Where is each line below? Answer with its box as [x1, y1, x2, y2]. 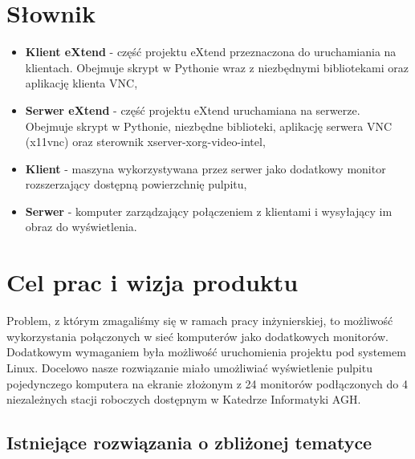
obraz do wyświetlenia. [25, 218, 137, 235]
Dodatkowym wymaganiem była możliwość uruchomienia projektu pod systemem [6, 343, 406, 360]
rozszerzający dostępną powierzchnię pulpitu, [25, 176, 247, 193]
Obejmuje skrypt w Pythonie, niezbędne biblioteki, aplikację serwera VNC [25, 117, 393, 134]
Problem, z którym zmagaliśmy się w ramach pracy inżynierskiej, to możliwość [6, 312, 393, 329]
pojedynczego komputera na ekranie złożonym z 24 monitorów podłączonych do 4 [6, 375, 408, 392]
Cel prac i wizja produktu [6, 266, 299, 299]
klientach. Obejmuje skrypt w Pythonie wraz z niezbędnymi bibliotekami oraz [25, 59, 409, 75]
